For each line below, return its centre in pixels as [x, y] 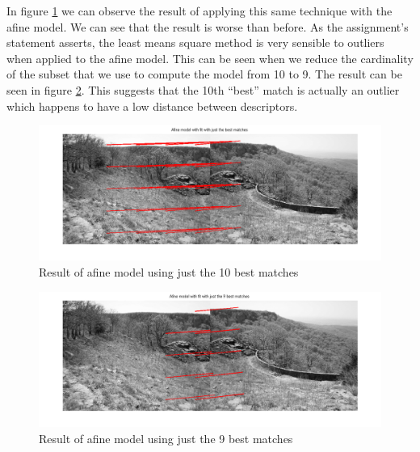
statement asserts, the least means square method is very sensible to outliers [195, 42]
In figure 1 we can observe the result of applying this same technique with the [199, 11]
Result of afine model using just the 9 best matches [166, 438]
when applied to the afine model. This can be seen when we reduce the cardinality [210, 58]
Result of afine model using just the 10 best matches [169, 272]
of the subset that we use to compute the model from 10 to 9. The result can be [204, 74]
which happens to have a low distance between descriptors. [152, 106]
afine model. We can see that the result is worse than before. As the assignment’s [208, 26]
